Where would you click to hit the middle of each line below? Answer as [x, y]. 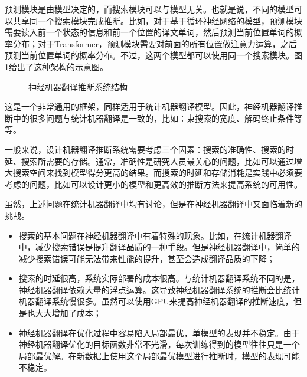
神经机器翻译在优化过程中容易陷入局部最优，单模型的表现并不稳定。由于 [159, 332]
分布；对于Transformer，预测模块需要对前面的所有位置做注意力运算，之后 [155, 43]
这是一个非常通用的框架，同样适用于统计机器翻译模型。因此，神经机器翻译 [149, 106]
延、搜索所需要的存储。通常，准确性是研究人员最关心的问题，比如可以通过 [149, 161]
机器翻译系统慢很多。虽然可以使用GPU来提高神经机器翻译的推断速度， [156, 301]
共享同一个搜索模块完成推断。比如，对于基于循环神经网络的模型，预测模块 [157, 20]
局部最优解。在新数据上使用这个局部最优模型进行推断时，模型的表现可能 [159, 355]
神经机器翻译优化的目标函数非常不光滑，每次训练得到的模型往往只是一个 [159, 344]
